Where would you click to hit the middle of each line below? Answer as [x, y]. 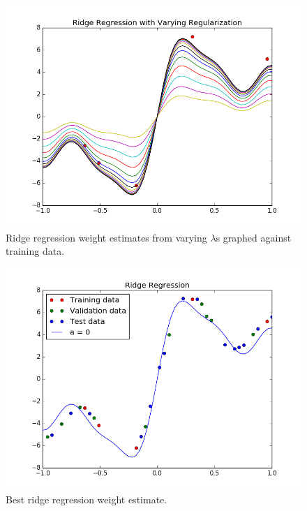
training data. [35, 251]
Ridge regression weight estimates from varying [106, 237]
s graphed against [254, 237]
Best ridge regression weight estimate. [87, 499]
